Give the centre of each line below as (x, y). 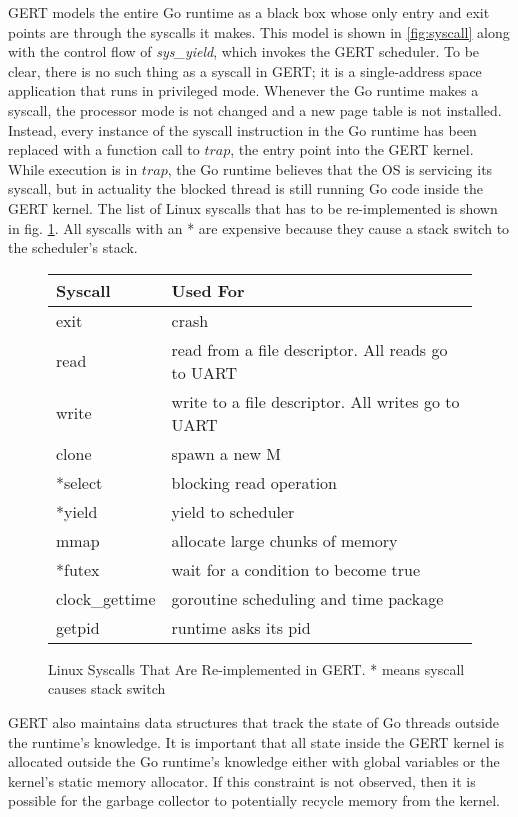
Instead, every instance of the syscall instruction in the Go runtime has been (242, 129)
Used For (208, 290)
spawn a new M (226, 453)
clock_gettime (106, 598)
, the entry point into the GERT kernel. (352, 149)
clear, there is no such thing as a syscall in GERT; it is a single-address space (245, 70)
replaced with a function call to (104, 149)
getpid (78, 627)
